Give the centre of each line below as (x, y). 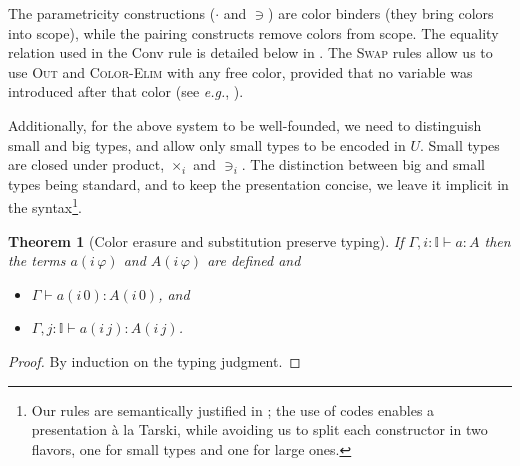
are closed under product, (86, 164)
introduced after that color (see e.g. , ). (126, 91)
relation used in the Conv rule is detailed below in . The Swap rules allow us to (250, 52)
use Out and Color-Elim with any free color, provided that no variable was (240, 71)
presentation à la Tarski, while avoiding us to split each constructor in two (259, 429)
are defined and (254, 260)
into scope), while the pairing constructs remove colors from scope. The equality (253, 32)
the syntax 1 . (45, 205)
